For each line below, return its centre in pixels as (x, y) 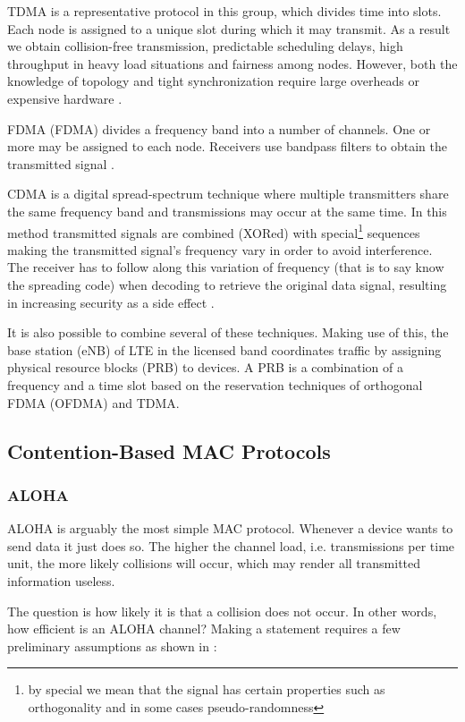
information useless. (61, 580)
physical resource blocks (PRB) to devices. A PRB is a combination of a (205, 367)
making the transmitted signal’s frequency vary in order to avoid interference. (220, 249)
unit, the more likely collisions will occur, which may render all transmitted (214, 563)
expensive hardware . (65, 98)
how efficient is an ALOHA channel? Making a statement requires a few (204, 629)
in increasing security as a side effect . (111, 302)
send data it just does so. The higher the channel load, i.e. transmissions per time (231, 545)
